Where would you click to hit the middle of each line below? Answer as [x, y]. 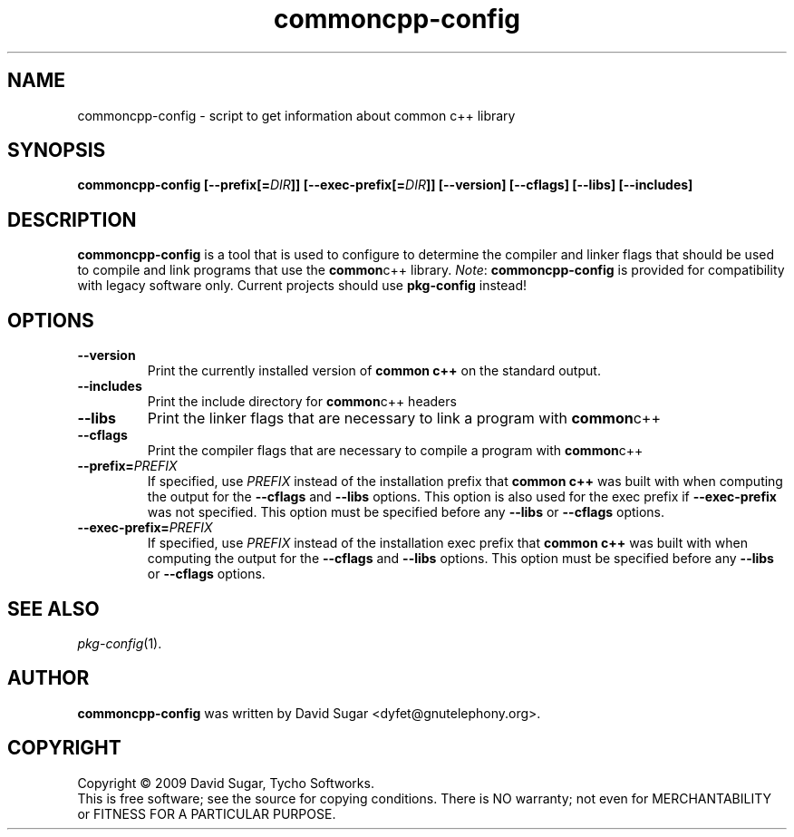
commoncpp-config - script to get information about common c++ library [296, 115]
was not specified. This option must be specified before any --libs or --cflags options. [406, 512]
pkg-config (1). [120, 643]
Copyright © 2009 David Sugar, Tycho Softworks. [226, 783]
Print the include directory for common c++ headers [302, 402]
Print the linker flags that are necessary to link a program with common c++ [404, 418]
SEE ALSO [53, 608]
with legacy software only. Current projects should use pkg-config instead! [302, 286]
